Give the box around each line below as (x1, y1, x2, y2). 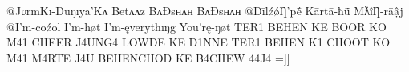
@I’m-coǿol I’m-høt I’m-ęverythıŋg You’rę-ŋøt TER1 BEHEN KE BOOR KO (6, 18, 387, 34)
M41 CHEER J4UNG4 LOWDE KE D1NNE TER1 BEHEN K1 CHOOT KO (6, 34, 391, 50)
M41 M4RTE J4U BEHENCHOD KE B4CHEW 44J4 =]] (6, 49, 290, 66)
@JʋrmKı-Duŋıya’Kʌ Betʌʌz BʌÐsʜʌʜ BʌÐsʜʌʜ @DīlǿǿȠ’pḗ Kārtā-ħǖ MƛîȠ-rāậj (6, 2, 403, 18)
